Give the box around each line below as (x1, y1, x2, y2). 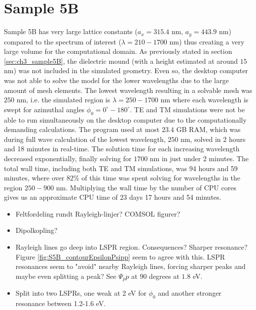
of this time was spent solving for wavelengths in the (81, 173, 240, 183)
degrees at (149, 270, 180, 281)
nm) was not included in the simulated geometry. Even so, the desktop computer (4, 65, 248, 76)
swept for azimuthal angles (4, 104, 85, 114)
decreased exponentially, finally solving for (4, 153, 132, 163)
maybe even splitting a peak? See (15, 270, 116, 281)
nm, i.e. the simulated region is (16, 94, 110, 105)
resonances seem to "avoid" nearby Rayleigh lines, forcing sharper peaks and (15, 261, 246, 271)
